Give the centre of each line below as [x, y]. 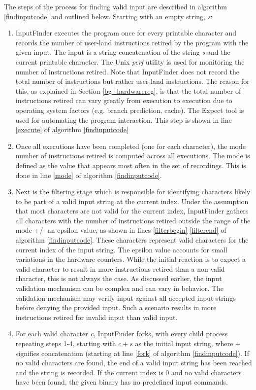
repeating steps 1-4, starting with [66, 343]
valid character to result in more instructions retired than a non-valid [120, 268]
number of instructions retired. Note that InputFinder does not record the [127, 71]
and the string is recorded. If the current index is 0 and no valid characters [128, 372]
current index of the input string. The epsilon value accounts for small [121, 249]
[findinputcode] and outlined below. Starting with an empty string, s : [108, 16]
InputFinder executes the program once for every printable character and [126, 33]
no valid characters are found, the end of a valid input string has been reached [134, 363]
